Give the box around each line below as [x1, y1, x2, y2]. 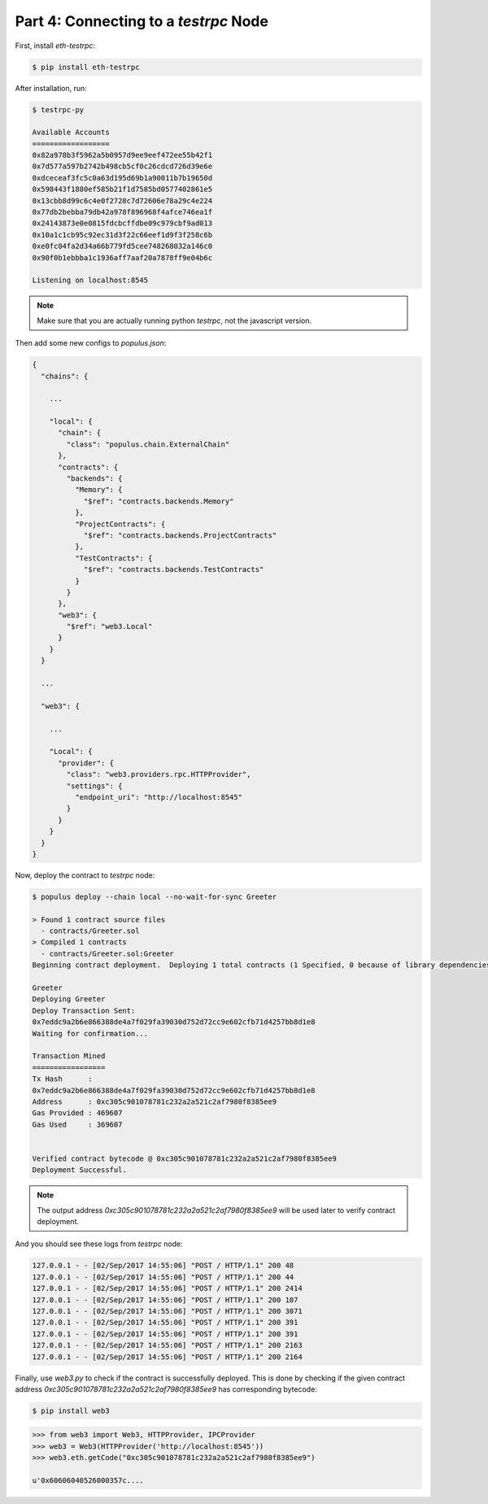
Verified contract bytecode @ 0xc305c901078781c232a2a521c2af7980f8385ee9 [32, 1153, 338, 1163]
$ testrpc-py [32, 105, 85, 114]
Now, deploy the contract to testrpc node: [15, 870, 155, 880]
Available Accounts [32, 128, 110, 137]
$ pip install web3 [32, 1406, 110, 1415]
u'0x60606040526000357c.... [32, 1476, 144, 1485]
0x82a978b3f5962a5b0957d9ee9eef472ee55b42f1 [32, 150, 213, 160]
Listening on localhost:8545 [32, 276, 149, 285]
